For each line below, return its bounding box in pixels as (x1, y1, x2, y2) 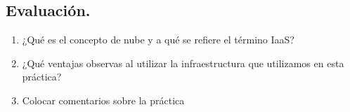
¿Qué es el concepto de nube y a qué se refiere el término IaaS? (22, 32, 294, 47)
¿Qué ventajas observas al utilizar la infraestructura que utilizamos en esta (22, 55, 344, 70)
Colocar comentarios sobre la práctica (22, 92, 185, 107)
